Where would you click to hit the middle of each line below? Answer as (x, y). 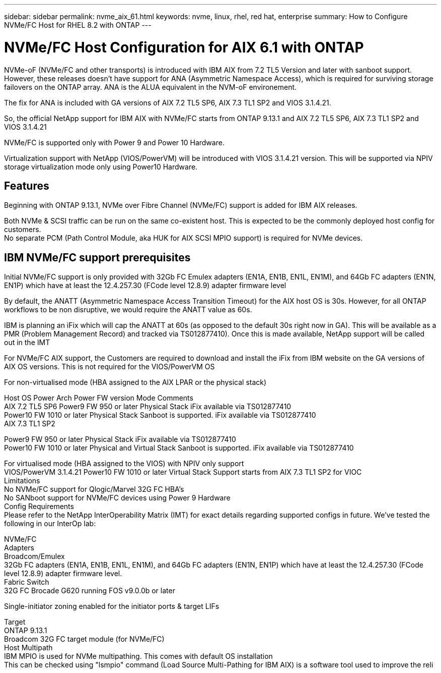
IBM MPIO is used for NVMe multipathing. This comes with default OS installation (138, 656)
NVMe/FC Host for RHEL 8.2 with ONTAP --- (78, 25)
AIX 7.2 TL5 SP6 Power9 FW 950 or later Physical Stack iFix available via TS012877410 (148, 407)
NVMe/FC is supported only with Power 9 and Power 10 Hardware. (114, 142)
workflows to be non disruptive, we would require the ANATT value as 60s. (128, 310)
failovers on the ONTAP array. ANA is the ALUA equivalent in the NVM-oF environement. (151, 87)
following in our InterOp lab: (50, 524)
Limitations (22, 481)
